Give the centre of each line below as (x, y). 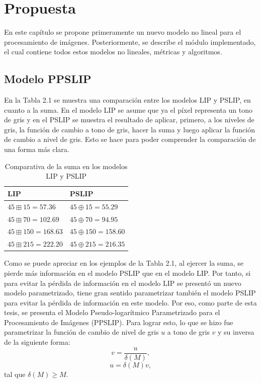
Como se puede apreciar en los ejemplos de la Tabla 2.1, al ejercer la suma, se (124, 263)
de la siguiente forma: (37, 342)
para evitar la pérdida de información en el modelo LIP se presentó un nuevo (123, 283)
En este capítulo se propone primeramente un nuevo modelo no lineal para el (123, 32)
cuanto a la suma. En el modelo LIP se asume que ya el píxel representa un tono (128, 109)
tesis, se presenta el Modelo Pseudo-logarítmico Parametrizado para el (112, 312)
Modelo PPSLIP (48, 79)
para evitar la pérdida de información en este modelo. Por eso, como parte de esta (130, 302)
